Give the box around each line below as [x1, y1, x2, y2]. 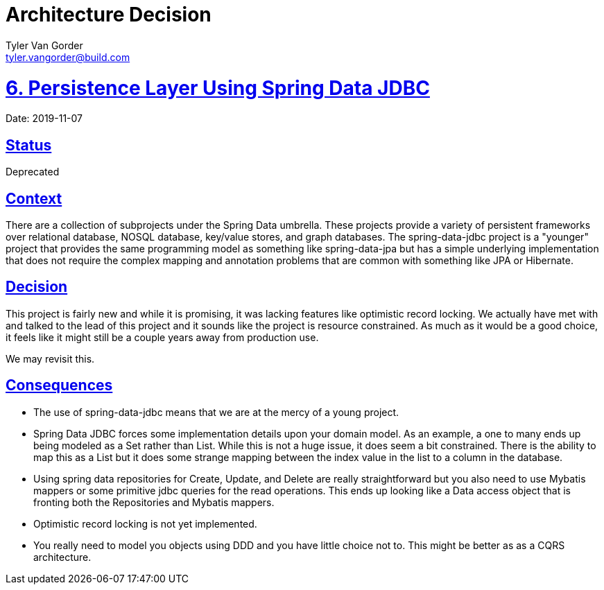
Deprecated [6, 166, 60, 178]
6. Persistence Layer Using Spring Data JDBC [6, 76, 430, 100]
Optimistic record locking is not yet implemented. [33, 517, 257, 530]
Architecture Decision [6, 3, 212, 26]
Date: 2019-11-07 [6, 112, 83, 125]
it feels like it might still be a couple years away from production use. [6, 331, 319, 343]
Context [6, 189, 62, 207]
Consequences [6, 376, 113, 394]
